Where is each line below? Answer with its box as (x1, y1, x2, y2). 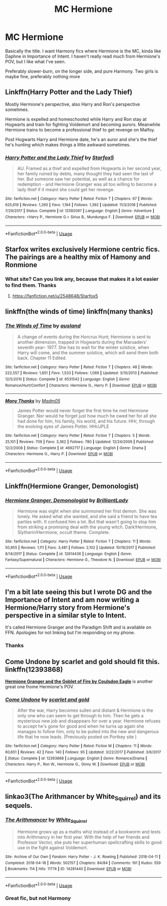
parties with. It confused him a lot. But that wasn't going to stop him (17, 519, 157, 525)
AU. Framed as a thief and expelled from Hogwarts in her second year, (17, 165, 162, 171)
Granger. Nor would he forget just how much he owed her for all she (17, 413, 157, 419)
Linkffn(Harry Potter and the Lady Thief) (5, 88, 133, 97)
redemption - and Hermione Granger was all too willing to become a (17, 181, 157, 187)
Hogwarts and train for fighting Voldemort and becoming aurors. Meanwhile (5, 121, 161, 128)
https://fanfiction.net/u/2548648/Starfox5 (12, 293, 98, 299)
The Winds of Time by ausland (5, 322, 81, 329)
